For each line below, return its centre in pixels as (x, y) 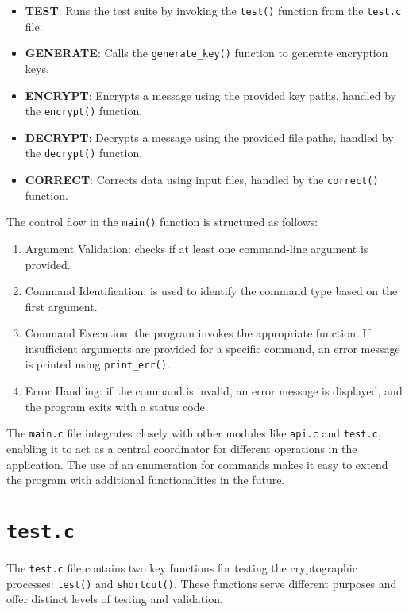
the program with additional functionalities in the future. (146, 480)
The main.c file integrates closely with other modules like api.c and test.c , (194, 433)
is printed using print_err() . (97, 364)
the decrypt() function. (84, 153)
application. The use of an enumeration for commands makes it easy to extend (197, 464)
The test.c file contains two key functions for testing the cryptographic (182, 568)
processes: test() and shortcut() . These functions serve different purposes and (202, 583)
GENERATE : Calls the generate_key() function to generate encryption (206, 53)
